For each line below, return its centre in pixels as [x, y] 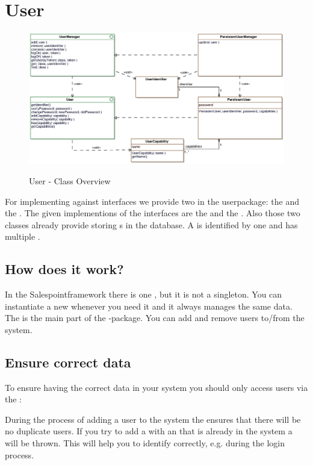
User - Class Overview [70, 180]
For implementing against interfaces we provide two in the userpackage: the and [152, 201]
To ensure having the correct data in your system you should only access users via [156, 387]
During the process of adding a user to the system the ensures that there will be [153, 419]
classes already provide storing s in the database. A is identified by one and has [151, 224]
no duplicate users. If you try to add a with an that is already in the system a [149, 431]
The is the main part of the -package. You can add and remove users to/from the [155, 318]
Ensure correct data [68, 362]
